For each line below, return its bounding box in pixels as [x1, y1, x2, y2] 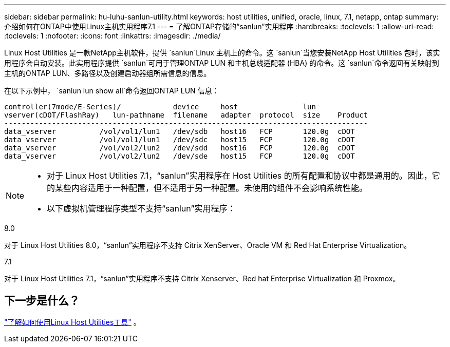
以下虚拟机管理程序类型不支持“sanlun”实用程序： [47, 203, 236, 214]
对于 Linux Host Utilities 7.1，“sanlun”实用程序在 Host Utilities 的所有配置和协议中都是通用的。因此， [47, 170, 432, 181]
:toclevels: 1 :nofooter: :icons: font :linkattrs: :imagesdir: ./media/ [4, 31, 221, 40]
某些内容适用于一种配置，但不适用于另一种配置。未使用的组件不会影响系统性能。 [55, 183, 368, 193]
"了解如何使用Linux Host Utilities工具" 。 [4, 317, 141, 326]
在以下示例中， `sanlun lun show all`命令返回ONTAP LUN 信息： [4, 86, 219, 95]
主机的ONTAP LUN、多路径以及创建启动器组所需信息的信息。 [4, 69, 211, 78]
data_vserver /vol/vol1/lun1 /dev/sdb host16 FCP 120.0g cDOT [4, 127, 355, 136]
